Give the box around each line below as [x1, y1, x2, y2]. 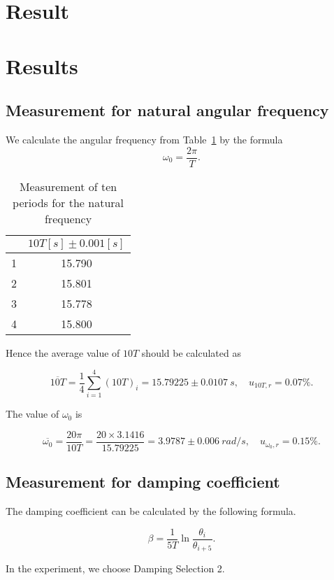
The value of [6, 406, 59, 421]
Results [6, 51, 78, 80]
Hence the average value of [6, 345, 120, 360]
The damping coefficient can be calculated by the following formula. [6, 504, 296, 518]
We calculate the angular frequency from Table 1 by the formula [6, 132, 283, 146]
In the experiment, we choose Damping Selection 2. [6, 561, 225, 576]
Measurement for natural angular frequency [6, 99, 329, 121]
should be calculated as [141, 345, 241, 360]
